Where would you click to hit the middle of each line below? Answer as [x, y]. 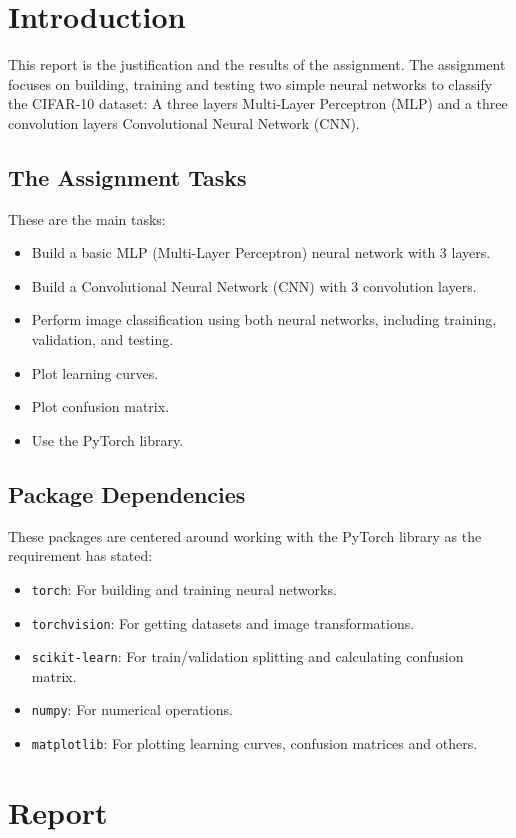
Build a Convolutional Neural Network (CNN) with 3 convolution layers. [254, 285]
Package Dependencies [127, 493]
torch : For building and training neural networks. [184, 588]
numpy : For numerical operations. [132, 709]
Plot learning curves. [95, 372]
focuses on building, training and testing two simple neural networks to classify [250, 83]
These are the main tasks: [87, 218]
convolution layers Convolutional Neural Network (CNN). [184, 122]
